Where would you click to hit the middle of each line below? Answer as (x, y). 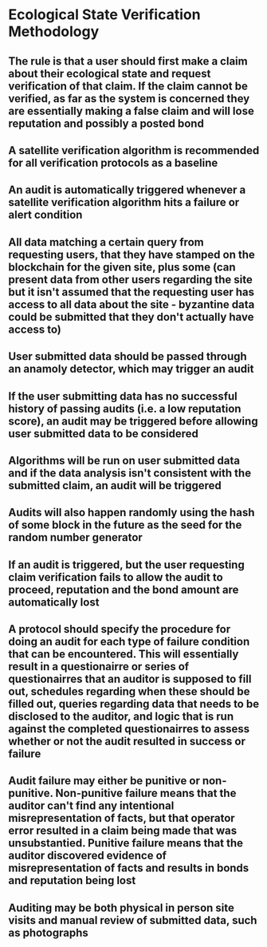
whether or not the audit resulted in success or (127, 742)
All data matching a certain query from (106, 242)
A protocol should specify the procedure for (120, 629)
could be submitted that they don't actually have (131, 317)
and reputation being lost (72, 880)
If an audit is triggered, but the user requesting (126, 564)
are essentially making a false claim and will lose (132, 110)
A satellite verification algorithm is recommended (134, 150)
